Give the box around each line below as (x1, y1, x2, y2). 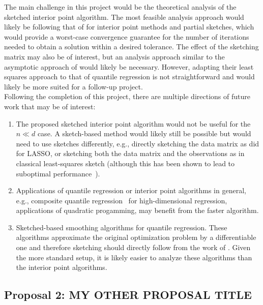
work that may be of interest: (4, 101, 96, 111)
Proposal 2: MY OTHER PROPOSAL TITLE (4, 287, 252, 302)
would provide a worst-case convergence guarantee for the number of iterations (4, 31, 249, 42)
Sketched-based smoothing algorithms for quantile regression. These (16, 222, 227, 232)
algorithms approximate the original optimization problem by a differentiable (16, 232, 256, 242)
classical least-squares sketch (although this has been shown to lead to (16, 158, 235, 168)
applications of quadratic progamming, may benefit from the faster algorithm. (16, 205, 259, 216)
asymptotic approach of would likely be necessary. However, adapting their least (4, 61, 254, 72)
